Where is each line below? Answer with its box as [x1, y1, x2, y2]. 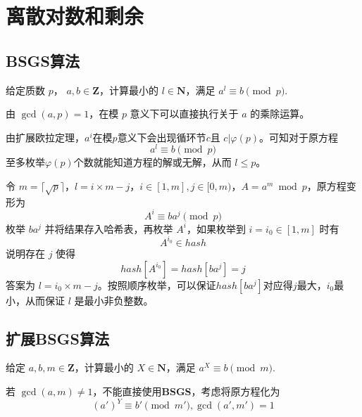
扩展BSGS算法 [6, 327, 109, 349]
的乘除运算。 [250, 106, 310, 121]
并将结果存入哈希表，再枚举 [44, 221, 173, 236]
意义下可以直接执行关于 [130, 106, 239, 121]
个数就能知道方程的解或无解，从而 [73, 155, 232, 169]
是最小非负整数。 [74, 293, 154, 307]
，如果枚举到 [186, 221, 246, 236]
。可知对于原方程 [259, 129, 338, 144]
